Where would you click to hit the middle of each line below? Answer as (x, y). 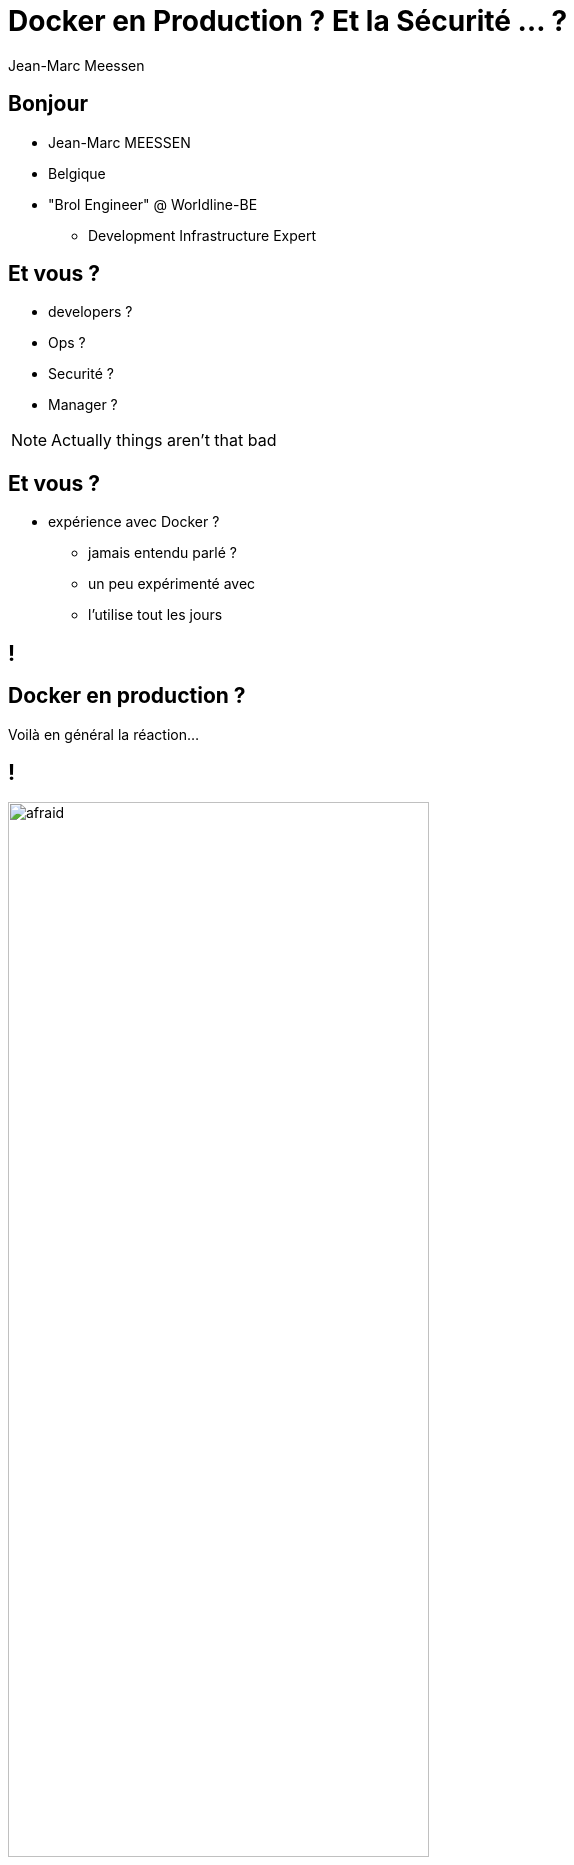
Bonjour (48, 104)
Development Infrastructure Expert (202, 235)
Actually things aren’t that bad (164, 440)
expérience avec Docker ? (134, 522)
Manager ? (83, 405)
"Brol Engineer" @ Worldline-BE (153, 204)
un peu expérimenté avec (172, 584)
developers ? (90, 312)
